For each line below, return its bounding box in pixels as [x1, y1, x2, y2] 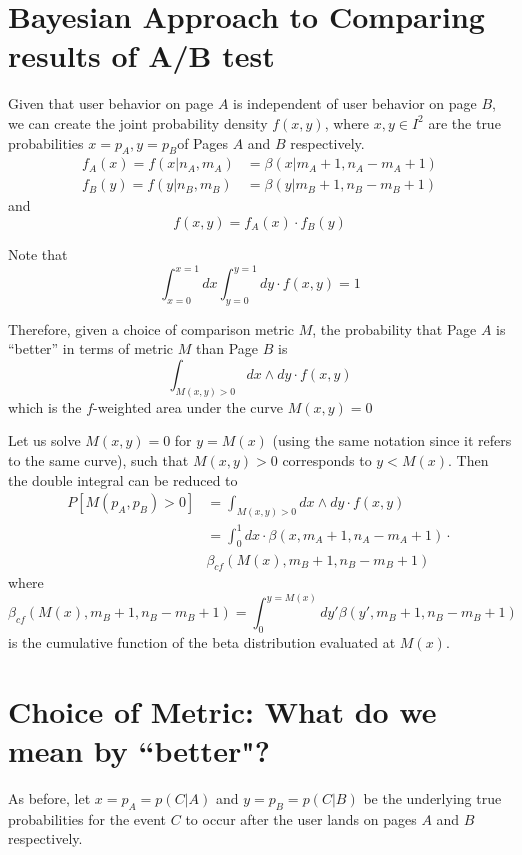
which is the [8, 396, 82, 417]
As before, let [8, 788, 91, 809]
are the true [428, 112, 501, 133]
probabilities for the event [8, 808, 167, 829]
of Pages [177, 132, 228, 153]
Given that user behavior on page [8, 93, 214, 114]
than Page [195, 338, 259, 359]
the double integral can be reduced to [8, 469, 238, 490]
